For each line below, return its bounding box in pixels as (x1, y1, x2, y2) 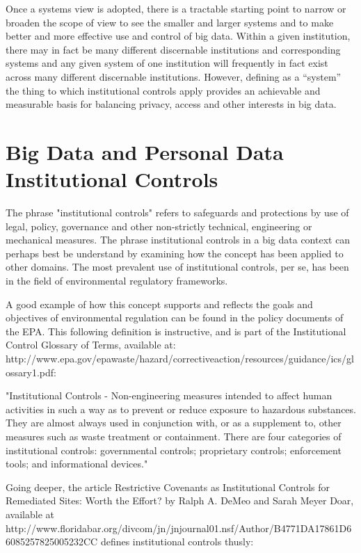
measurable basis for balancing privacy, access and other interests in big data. (6, 97, 337, 111)
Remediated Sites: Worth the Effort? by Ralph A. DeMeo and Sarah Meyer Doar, (6, 493, 354, 508)
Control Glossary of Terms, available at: (6, 337, 176, 352)
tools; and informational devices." (6, 456, 148, 471)
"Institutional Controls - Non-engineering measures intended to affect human (6, 388, 332, 403)
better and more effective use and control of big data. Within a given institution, (6, 29, 351, 43)
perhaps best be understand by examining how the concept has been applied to (6, 246, 344, 260)
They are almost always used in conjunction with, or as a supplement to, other (6, 415, 342, 430)
